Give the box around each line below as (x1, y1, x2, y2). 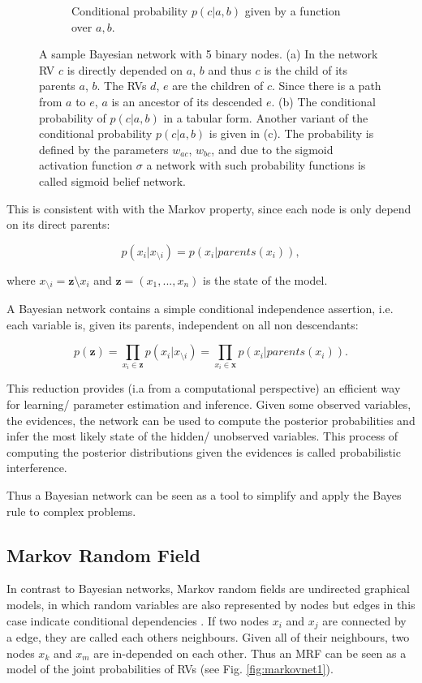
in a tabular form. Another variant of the (163, 109, 368, 126)
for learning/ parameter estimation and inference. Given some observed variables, (6, 395, 411, 412)
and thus (208, 61, 252, 78)
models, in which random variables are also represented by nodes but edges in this (6, 595, 416, 612)
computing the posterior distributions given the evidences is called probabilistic (6, 443, 401, 460)
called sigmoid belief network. (39, 172, 186, 189)
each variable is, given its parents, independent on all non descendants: (6, 316, 359, 333)
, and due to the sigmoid (211, 140, 334, 157)
